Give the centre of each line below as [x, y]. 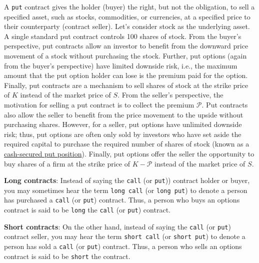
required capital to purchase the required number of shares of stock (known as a [127, 144]
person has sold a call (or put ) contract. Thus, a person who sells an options [123, 246]
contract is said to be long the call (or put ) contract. [87, 210]
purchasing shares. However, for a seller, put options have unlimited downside [123, 124]
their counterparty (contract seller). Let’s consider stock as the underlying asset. [127, 26]
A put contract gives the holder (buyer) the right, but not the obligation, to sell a [129, 6]
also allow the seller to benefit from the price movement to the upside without [124, 114]
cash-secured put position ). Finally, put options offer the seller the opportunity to [129, 153]
